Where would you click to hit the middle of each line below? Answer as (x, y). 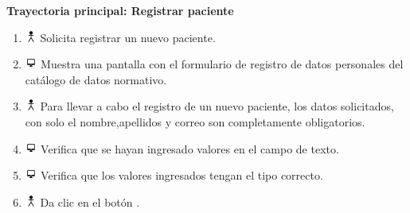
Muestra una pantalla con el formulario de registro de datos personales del (222, 64)
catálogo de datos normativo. (96, 79)
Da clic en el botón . (90, 201)
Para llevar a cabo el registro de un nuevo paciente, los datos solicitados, (217, 106)
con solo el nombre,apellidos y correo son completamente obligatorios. (195, 121)
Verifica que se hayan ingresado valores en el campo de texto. (190, 148)
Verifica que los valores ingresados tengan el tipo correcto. (182, 175)
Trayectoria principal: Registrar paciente (120, 10)
